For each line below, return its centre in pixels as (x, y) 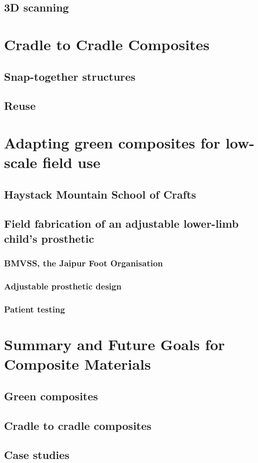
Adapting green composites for (112, 142)
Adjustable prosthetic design (63, 286)
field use (71, 162)
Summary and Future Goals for (114, 344)
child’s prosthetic (49, 238)
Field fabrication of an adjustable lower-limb (121, 223)
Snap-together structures (70, 76)
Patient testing (34, 309)
